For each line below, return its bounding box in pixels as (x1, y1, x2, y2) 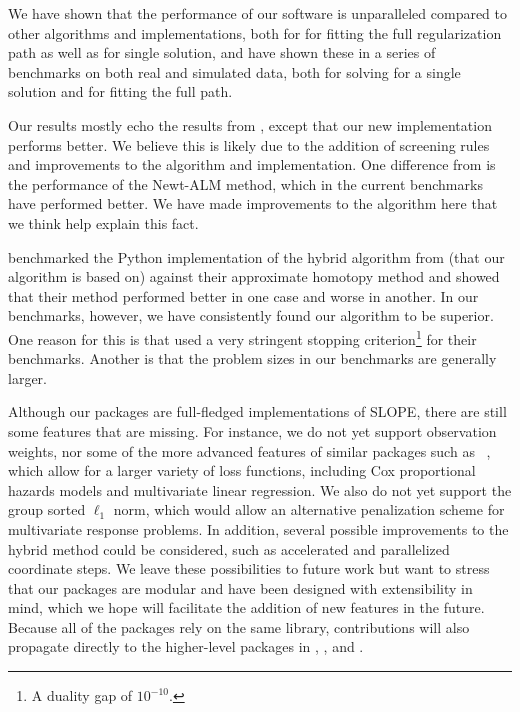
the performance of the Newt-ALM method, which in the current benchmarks (8, 173, 483, 194)
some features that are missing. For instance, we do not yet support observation (8, 420, 497, 441)
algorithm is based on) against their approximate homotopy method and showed (8, 266, 500, 287)
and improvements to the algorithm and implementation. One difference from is (8, 154, 496, 175)
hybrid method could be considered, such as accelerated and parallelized (8, 538, 450, 559)
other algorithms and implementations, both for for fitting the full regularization (8, 22, 502, 43)
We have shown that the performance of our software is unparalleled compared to (8, 3, 508, 23)
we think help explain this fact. (8, 212, 199, 233)
